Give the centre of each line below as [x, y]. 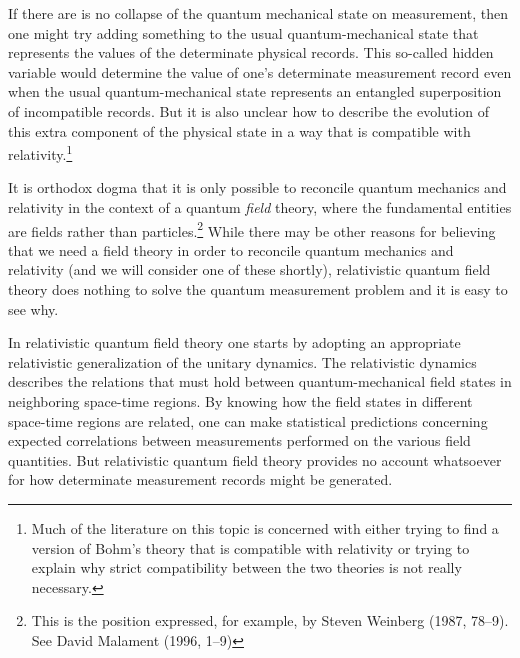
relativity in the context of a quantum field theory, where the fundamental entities [260, 207]
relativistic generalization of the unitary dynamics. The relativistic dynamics [242, 361]
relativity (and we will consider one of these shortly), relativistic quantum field [249, 269]
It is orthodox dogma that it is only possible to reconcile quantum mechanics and [257, 187]
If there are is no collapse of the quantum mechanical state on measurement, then [258, 13]
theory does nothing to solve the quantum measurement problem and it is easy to [258, 289]
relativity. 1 [40, 152]
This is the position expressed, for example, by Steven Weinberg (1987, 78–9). [270, 620]
